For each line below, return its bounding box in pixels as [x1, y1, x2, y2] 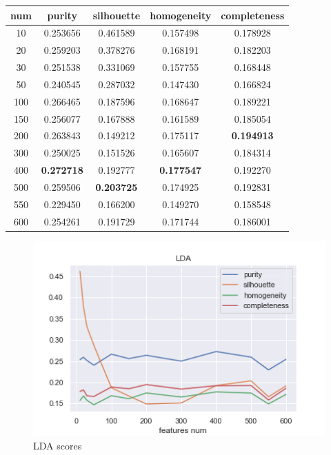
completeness [221, 8, 285, 22]
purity [47, 8, 77, 22]
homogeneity [150, 8, 212, 22]
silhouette [92, 8, 141, 22]
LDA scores [33, 438, 82, 452]
